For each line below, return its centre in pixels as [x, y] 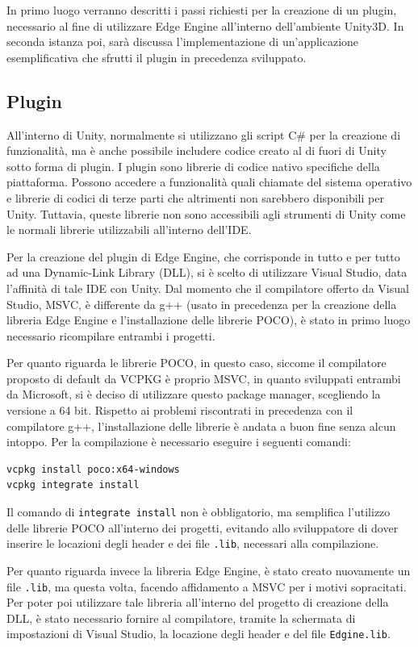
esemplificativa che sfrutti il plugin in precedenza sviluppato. [157, 57]
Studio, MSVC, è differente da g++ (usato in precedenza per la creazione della [202, 304]
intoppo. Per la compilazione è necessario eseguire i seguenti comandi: [179, 442]
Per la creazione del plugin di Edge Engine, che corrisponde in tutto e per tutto [203, 256]
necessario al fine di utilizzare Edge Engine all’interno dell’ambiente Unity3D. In [205, 25]
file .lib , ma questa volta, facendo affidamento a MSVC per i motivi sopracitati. [207, 586]
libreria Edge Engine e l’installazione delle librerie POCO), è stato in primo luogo [209, 320]
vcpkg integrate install [73, 485]
